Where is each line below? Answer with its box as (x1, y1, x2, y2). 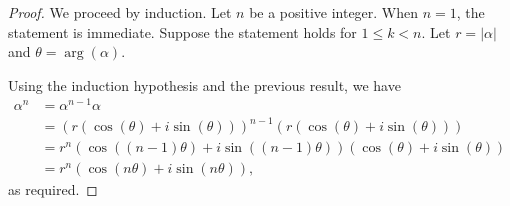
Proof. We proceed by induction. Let (8, 2, 232, 22)
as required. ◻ (8, 179, 98, 200)
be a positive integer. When (249, 2, 419, 22)
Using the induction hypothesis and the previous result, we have (8, 74, 401, 95)
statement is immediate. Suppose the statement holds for (8, 21, 357, 42)
